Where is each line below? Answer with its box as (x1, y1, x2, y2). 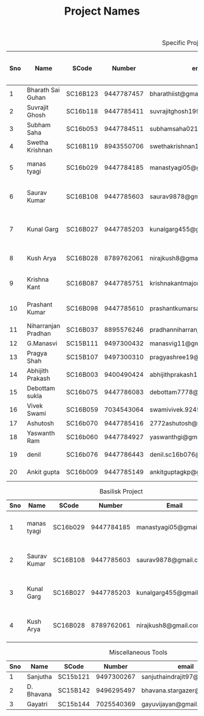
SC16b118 (66, 107, 98, 116)
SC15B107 (66, 353, 98, 362)
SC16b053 (66, 125, 98, 133)
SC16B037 (66, 326, 98, 334)
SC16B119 (66, 142, 98, 150)
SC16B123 (66, 89, 98, 98)
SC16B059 (66, 405, 98, 414)
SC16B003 (66, 370, 98, 379)
